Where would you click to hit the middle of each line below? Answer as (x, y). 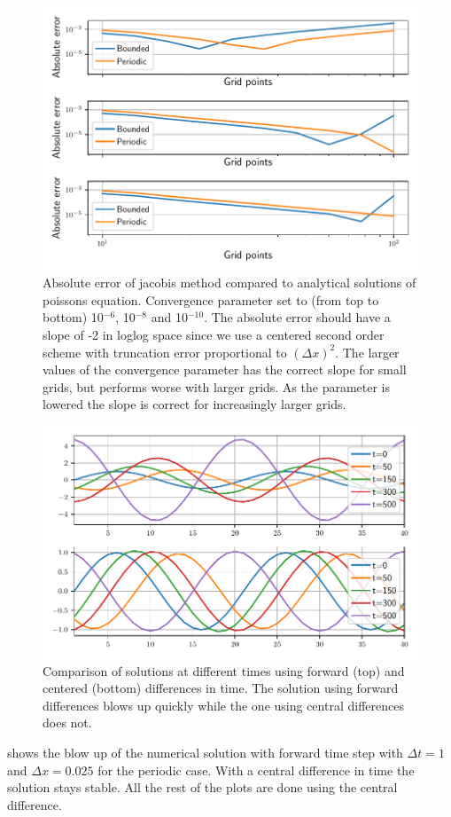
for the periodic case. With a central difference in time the (256, 770)
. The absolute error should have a (297, 317)
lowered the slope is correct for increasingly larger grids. (194, 404)
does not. (67, 723)
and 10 (169, 317)
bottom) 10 (73, 317)
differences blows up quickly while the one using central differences (223, 705)
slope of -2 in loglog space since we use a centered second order (214, 335)
